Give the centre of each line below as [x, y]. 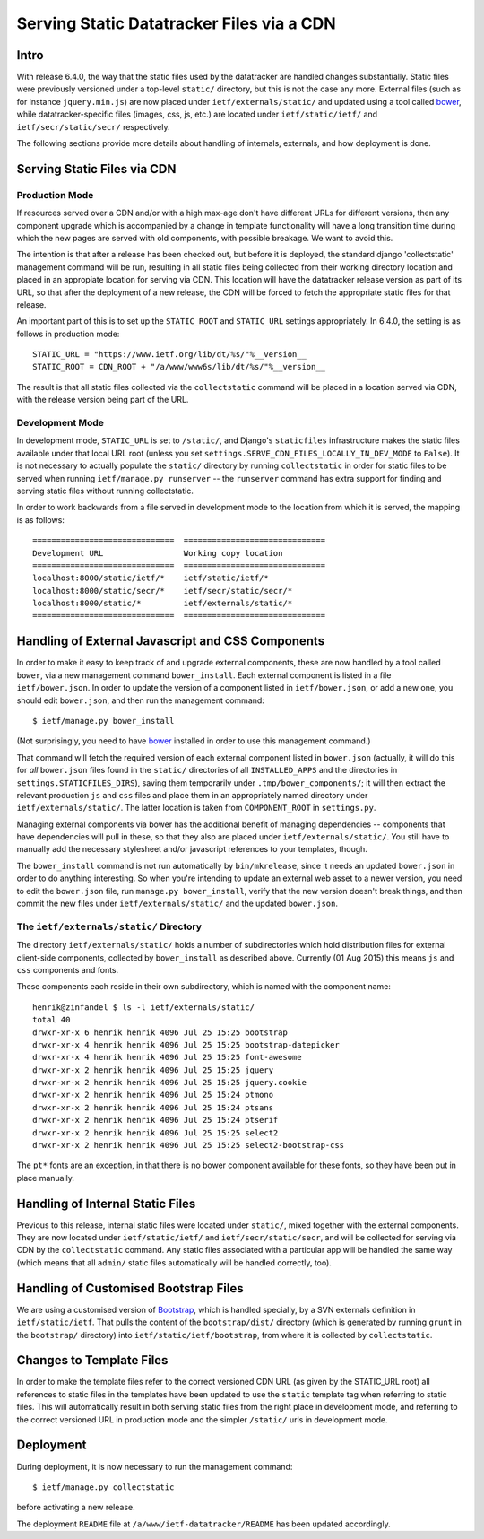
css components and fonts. [68, 969]
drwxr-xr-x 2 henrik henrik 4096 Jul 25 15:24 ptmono [153, 1095]
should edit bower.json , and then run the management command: [140, 700]
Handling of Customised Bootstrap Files [130, 1288]
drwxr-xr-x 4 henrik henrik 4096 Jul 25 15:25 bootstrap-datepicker [186, 1044]
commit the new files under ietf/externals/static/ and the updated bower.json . [177, 904]
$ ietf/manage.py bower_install [104, 721]
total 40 [52, 1020]
